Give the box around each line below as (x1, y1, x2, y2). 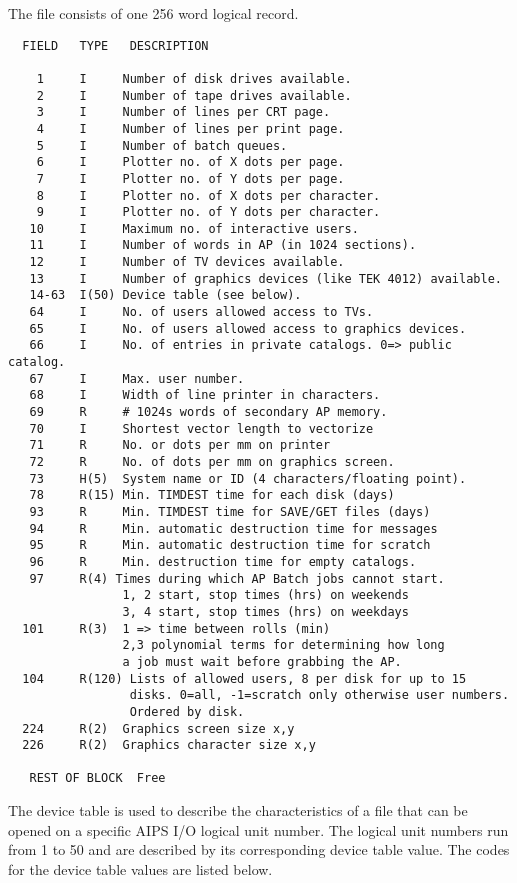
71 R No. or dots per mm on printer (29, 438, 331, 453)
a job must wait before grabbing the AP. (122, 654, 402, 669)
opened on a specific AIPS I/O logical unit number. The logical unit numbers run (8, 819, 509, 840)
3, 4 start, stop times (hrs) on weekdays (122, 604, 409, 619)
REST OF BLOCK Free (29, 771, 166, 786)
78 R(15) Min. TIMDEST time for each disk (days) (29, 488, 395, 503)
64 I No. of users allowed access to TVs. (29, 305, 374, 320)
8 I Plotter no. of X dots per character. (36, 188, 381, 203)
